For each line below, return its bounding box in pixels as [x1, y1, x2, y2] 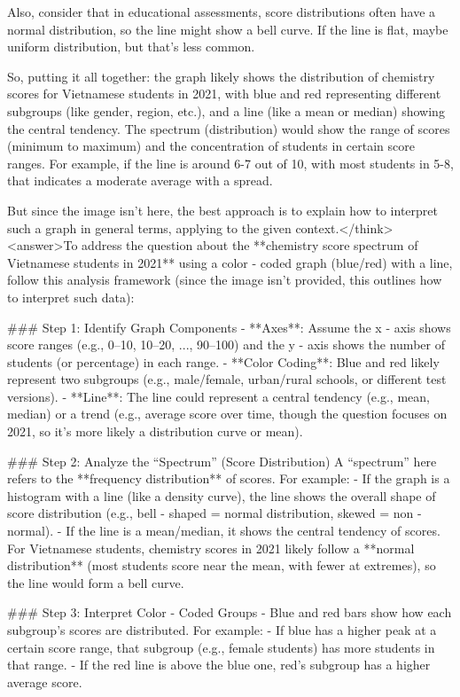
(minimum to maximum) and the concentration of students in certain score [7, 137, 415, 155]
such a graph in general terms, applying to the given [7, 218, 292, 237]
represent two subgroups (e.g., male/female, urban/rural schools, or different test [7, 370, 447, 388]
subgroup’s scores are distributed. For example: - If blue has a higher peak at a [7, 621, 437, 638]
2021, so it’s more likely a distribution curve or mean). [7, 422, 303, 441]
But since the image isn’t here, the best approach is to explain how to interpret [7, 200, 438, 219]
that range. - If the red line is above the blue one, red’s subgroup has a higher [7, 655, 431, 674]
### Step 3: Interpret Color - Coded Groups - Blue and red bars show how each [7, 603, 452, 622]
